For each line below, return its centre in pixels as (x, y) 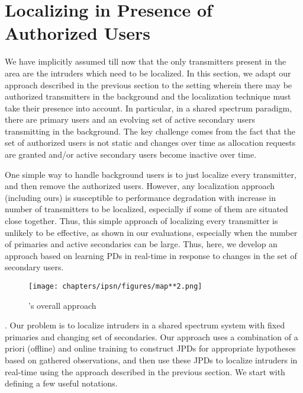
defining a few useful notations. (61, 383)
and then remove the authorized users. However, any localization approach (140, 186)
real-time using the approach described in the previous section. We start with (145, 371)
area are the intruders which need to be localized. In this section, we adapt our (148, 73)
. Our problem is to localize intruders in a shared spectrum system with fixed (145, 325)
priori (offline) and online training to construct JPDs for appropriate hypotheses (150, 348)
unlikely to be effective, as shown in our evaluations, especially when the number (151, 232)
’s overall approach (62, 305)
